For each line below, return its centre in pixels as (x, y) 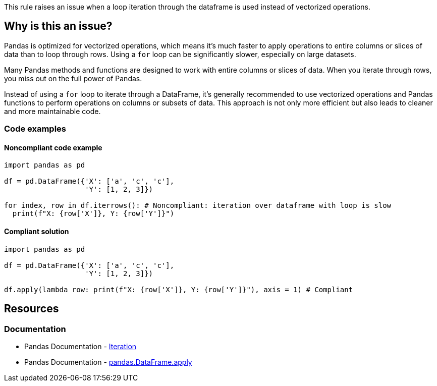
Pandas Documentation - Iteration (80, 346)
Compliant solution (37, 232)
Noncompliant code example (53, 147)
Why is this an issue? (58, 26)
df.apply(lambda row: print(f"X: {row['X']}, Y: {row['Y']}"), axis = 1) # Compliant (179, 289)
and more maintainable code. (52, 111)
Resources (32, 309)
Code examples (35, 129)
